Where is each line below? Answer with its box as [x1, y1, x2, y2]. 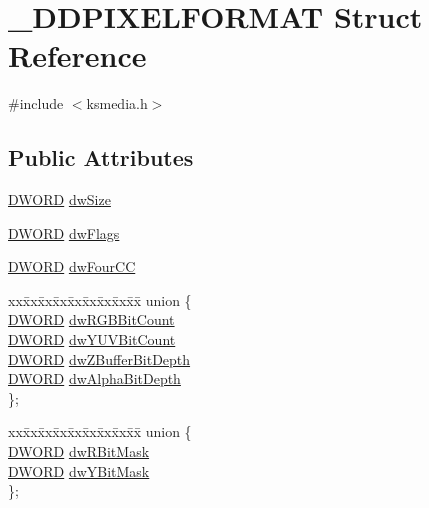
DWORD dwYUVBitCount [8, 329, 176, 350]
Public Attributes [8, 142, 194, 173]
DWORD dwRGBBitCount [8, 309, 175, 330]
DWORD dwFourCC [8, 256, 136, 277]
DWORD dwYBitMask [8, 460, 150, 481]
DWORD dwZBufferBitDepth [8, 348, 191, 369]
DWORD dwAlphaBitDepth [8, 368, 181, 389]
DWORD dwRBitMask [8, 441, 150, 462]
